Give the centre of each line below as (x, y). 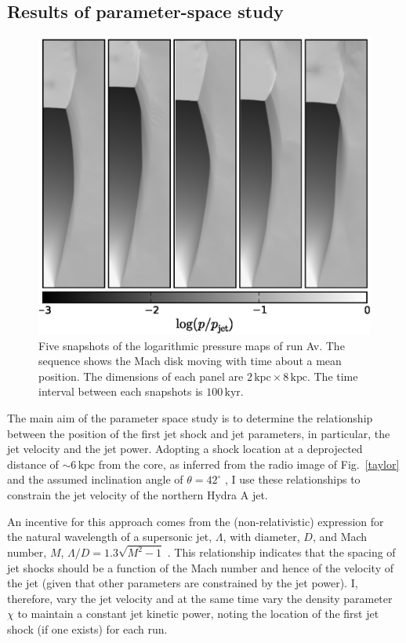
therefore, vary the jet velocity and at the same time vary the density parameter (200, 598)
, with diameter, (261, 537)
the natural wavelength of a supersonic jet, (110, 537)
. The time (332, 376)
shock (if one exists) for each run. (87, 629)
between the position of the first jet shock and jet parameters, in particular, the (199, 433)
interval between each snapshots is (121, 391)
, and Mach (340, 537)
